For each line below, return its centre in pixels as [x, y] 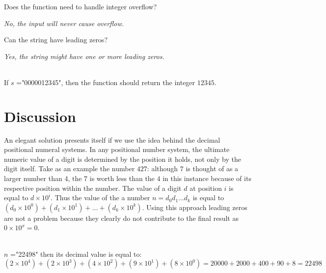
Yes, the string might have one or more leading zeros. [84, 56]
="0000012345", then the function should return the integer [106, 82]
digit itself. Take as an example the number [69, 168]
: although [163, 168]
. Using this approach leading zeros [195, 207]
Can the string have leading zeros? [56, 40]
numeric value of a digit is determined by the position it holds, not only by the [122, 159]
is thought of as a [212, 168]
